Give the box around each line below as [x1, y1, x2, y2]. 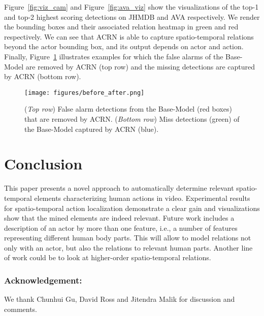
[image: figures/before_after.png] [24, 89, 145, 96]
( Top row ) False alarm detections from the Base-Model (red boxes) [24, 103, 232, 114]
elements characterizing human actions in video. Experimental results [34, 192, 250, 203]
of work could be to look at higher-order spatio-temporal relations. [4, 252, 211, 263]
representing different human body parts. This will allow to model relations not [4, 232, 251, 243]
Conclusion [4, 153, 83, 174]
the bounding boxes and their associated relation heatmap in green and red [4, 21, 239, 32]
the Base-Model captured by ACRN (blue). [24, 123, 159, 134]
